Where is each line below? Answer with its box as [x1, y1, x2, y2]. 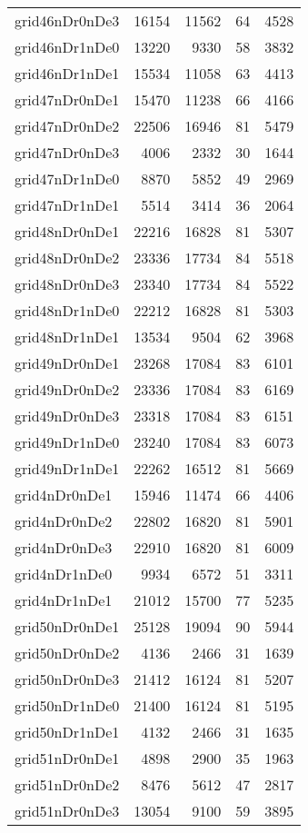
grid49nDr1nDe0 [15, 431, 120, 452]
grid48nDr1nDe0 [15, 300, 120, 321]
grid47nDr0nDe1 [15, 89, 120, 110]
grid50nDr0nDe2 [15, 642, 120, 663]
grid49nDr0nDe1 [15, 352, 120, 373]
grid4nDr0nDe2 [15, 511, 113, 531]
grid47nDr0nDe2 [15, 115, 120, 136]
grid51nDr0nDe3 [15, 800, 120, 821]
